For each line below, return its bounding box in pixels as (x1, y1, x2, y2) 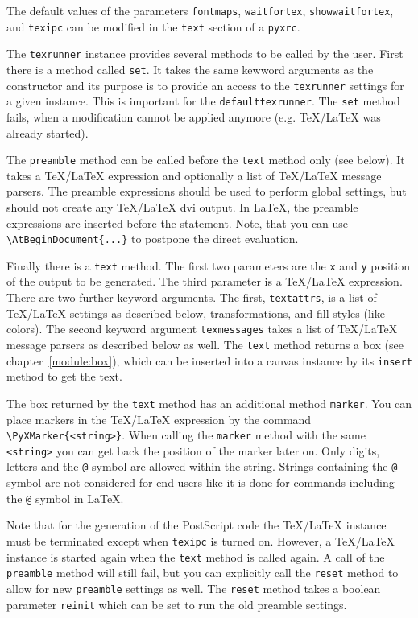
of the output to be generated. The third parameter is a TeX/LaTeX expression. (6, 273, 403, 290)
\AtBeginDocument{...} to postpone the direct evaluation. (6, 230, 299, 247)
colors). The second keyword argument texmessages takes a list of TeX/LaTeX (6, 320, 398, 337)
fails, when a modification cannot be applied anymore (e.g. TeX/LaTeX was (6, 108, 381, 125)
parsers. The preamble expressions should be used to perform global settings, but (6, 183, 407, 200)
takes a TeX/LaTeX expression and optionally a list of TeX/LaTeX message (6, 167, 382, 183)
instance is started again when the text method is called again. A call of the (6, 548, 385, 565)
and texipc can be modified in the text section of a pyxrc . (6, 18, 300, 35)
